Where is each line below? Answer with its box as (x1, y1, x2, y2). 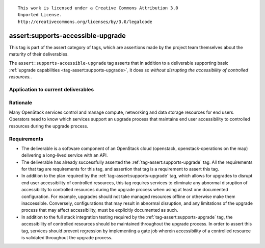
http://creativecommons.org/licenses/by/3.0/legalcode (18, 19, 153, 25)
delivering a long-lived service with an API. (21, 152, 108, 158)
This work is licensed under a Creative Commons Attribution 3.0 (18, 5, 179, 11)
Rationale (9, 99, 32, 106)
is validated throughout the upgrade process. (21, 234, 113, 240)
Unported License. (18, 12, 62, 18)
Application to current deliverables (9, 86, 94, 93)
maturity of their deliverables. (9, 51, 69, 57)
